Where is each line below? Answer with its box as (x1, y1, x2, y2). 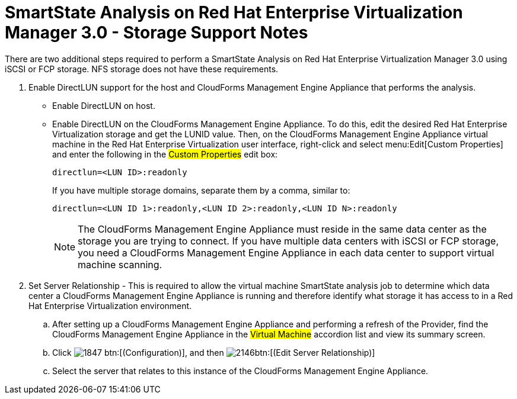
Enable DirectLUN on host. (52, 100, 155, 111)
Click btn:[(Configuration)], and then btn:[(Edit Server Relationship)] (52, 347, 375, 358)
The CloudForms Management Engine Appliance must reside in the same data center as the (78, 223, 487, 235)
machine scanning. (78, 258, 162, 271)
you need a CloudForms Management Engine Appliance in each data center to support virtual (78, 246, 494, 259)
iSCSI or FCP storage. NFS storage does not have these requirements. (5, 63, 279, 74)
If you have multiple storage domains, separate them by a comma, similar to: (52, 185, 350, 195)
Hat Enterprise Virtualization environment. (28, 300, 192, 311)
